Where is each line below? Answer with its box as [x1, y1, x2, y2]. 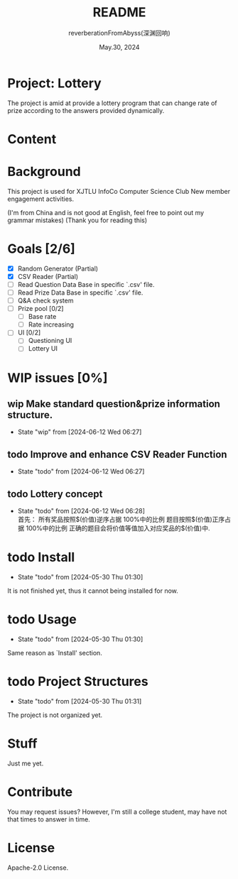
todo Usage [7, 611, 77, 628]
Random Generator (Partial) [17, 264, 98, 273]
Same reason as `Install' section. [7, 648, 103, 657]
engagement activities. [7, 195, 75, 203]
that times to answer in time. [7, 814, 90, 824]
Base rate [28, 312, 57, 321]
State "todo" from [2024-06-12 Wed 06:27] [17, 467, 145, 476]
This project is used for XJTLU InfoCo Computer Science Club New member [7, 187, 231, 195]
